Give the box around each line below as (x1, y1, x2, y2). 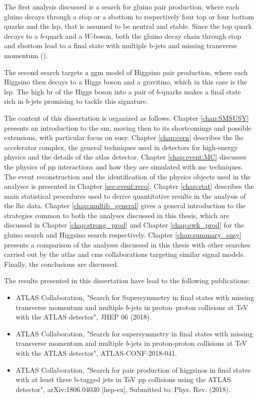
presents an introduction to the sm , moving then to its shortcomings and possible (4, 122, 252, 133)
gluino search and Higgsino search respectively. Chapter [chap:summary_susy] (4, 230, 242, 240)
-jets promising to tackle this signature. (29, 96, 148, 106)
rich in (4, 96, 24, 106)
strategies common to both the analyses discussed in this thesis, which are (4, 210, 229, 220)
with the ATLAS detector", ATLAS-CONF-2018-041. (15, 348, 177, 358)
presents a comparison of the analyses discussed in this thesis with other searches (4, 239, 251, 249)
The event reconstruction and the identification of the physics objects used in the (4, 171, 251, 181)
